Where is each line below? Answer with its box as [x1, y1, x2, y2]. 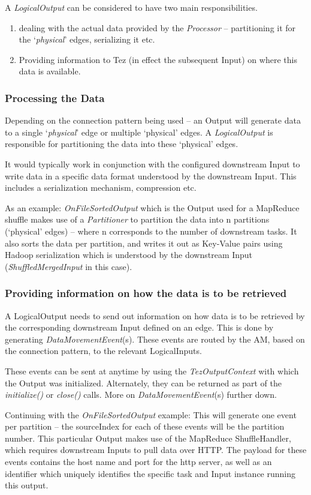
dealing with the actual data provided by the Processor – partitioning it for [19, 21, 296, 34]
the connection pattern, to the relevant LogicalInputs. [5, 344, 202, 357]
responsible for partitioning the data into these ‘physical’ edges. [5, 137, 238, 150]
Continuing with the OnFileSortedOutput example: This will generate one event [5, 408, 297, 421]
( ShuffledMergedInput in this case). [5, 260, 132, 272]
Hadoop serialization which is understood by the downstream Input [5, 248, 253, 261]
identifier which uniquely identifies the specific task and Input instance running [5, 467, 295, 479]
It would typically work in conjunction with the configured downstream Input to [5, 157, 300, 170]
